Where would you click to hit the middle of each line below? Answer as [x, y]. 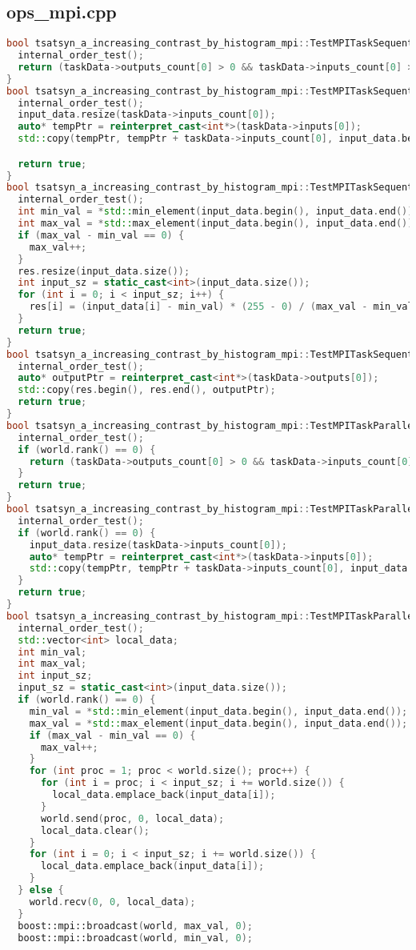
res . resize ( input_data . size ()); [104, 271]
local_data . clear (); [95, 830]
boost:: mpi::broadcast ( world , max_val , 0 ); [135, 926]
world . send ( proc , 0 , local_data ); [132, 818]
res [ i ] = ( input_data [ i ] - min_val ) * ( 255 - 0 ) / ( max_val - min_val [221, 307]
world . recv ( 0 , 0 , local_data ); [112, 902]
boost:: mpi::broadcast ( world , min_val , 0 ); [135, 938]
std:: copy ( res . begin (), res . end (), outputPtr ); [147, 390]
